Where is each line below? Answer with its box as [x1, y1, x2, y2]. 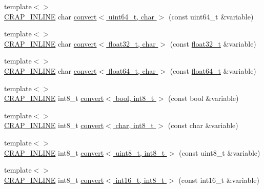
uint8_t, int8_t [115, 147, 165, 158]
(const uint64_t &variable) [168, 11, 254, 22]
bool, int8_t [115, 93, 154, 103]
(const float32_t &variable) [170, 38, 256, 49]
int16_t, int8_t [115, 174, 165, 185]
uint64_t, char [108, 11, 154, 22]
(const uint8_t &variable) [179, 147, 260, 158]
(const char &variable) [168, 120, 238, 131]
